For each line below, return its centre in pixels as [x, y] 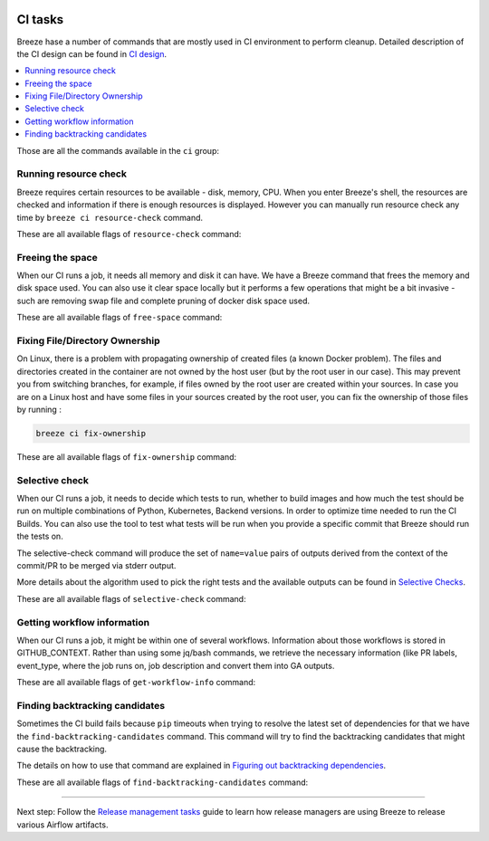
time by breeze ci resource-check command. [110, 217]
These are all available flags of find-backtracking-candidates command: [163, 782]
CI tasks [40, 19]
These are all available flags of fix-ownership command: [127, 456]
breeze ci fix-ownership [91, 433]
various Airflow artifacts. [62, 825]
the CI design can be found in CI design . [92, 53]
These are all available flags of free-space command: [120, 318]
